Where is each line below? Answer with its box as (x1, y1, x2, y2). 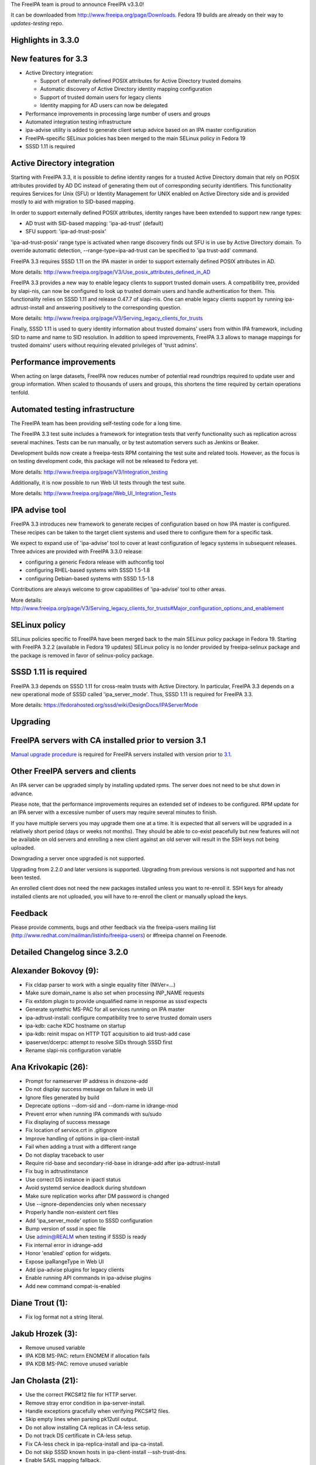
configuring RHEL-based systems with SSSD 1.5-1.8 (25, 567, 150, 574)
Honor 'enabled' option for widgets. (25, 1250, 111, 1257)
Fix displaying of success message (25, 1119, 111, 1125)
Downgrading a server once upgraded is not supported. (11, 855, 146, 862)
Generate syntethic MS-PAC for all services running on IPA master (25, 1006, 185, 1013)
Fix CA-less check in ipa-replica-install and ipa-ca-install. (25, 1440, 164, 1447)
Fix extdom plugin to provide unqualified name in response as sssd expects (25, 997, 208, 1004)
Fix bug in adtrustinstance (25, 1168, 88, 1175)
